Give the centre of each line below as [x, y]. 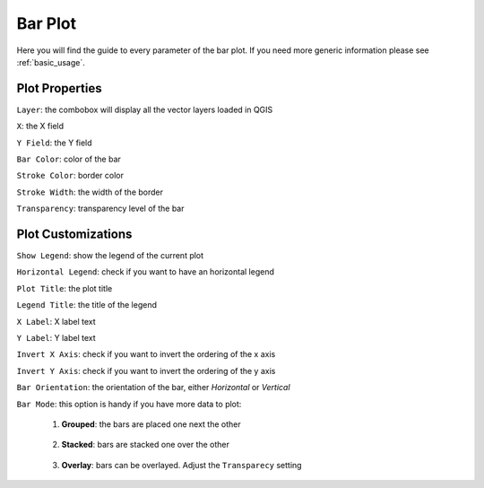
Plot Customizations [74, 234]
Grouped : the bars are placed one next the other [151, 424]
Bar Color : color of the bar [69, 159]
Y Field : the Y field [55, 143]
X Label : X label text [56, 321]
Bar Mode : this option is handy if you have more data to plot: [129, 404]
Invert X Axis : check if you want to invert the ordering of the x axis [146, 354]
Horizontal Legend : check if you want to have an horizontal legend [146, 272]
